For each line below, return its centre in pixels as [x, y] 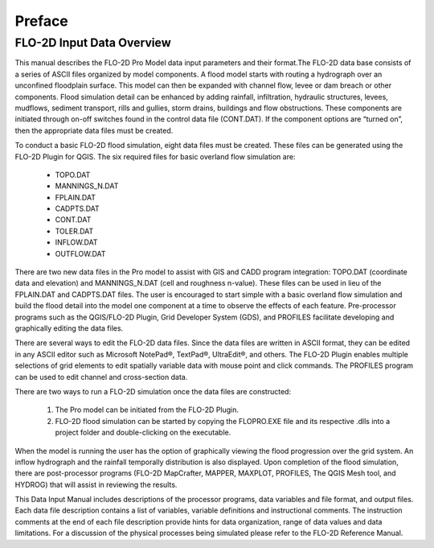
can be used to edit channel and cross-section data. [101, 377]
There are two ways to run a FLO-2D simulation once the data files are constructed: [153, 391]
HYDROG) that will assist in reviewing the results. [96, 484]
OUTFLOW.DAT [80, 253]
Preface [41, 21]
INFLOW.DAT [76, 242]
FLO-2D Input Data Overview [93, 43]
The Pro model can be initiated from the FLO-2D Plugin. [147, 410]
